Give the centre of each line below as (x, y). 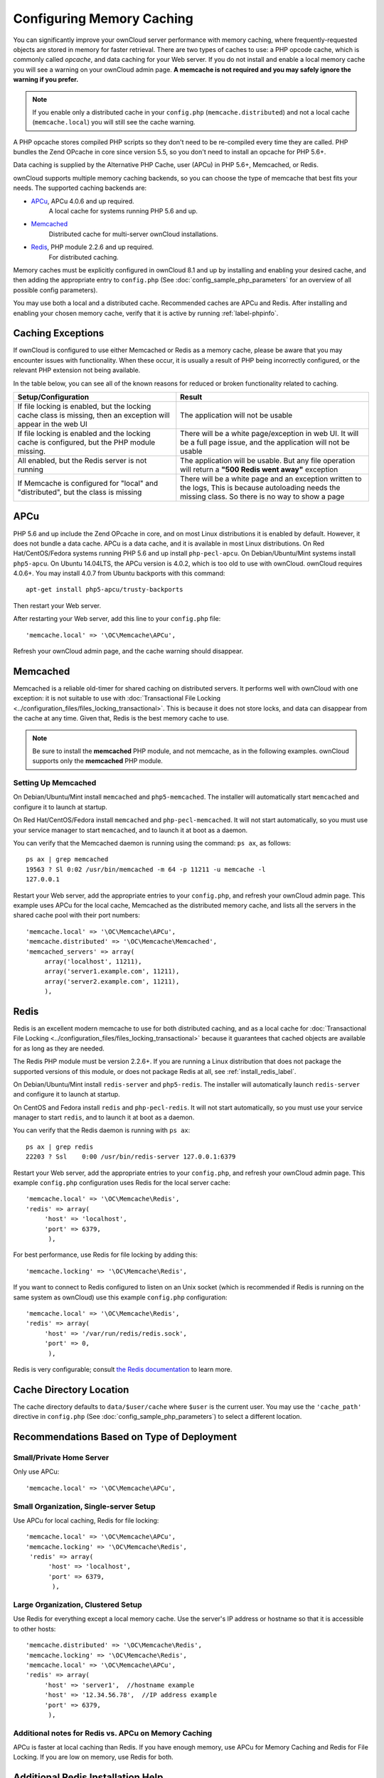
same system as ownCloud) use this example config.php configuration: (120, 1297)
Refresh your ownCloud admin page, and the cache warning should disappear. (128, 651)
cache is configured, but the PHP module (86, 442)
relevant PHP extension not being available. (77, 371)
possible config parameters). (55, 290)
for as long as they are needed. (59, 1048)
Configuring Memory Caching (103, 18)
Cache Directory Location (71, 1389)
